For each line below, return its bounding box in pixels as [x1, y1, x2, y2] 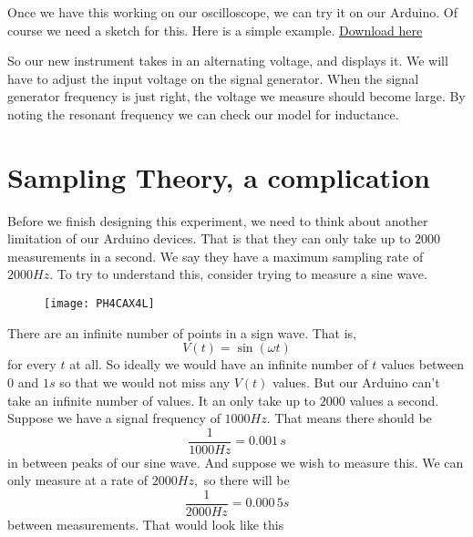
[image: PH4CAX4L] [44, 297, 155, 311]
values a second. [349, 390, 439, 409]
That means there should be [274, 408, 432, 428]
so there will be [203, 470, 290, 490]
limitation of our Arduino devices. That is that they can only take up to [7, 229, 411, 248]
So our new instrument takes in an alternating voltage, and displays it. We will [7, 51, 448, 70]
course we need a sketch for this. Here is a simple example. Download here [7, 20, 423, 39]
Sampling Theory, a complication [7, 158, 430, 195]
